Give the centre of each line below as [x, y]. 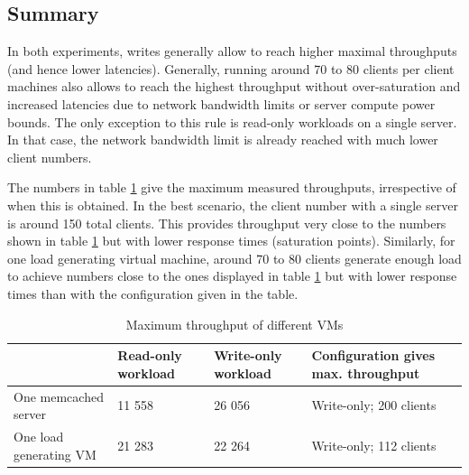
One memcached [59, 396]
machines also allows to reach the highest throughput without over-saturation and [234, 86]
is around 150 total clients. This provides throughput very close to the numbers [227, 223]
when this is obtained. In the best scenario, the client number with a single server [233, 205]
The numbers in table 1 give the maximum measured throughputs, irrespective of [232, 187]
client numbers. [50, 157]
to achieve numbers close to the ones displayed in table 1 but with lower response [232, 276]
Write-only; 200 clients [374, 405]
